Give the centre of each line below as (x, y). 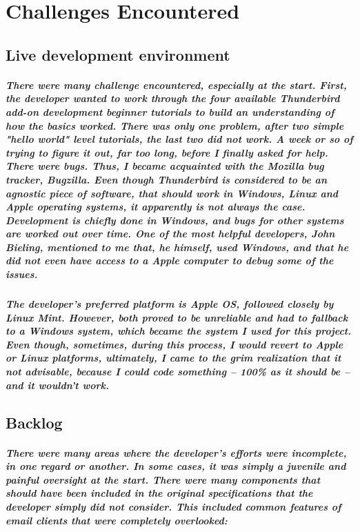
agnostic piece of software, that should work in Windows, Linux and (172, 193)
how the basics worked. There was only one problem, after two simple (175, 125)
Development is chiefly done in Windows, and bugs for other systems (175, 220)
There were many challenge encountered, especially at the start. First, (176, 85)
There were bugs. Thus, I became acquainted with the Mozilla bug (165, 166)
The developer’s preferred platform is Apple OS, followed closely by (170, 304)
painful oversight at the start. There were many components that (163, 479)
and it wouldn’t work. (57, 385)
